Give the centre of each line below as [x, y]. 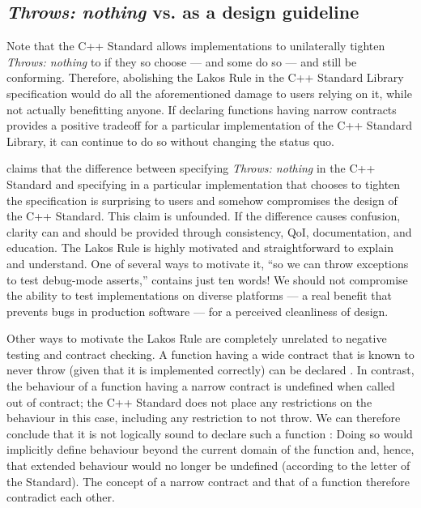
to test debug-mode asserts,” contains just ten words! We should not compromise [207, 279]
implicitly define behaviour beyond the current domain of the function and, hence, [210, 449]
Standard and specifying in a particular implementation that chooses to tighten [204, 184]
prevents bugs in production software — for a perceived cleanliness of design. [198, 311]
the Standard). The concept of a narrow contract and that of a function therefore [208, 481]
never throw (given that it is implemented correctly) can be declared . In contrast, [210, 370]
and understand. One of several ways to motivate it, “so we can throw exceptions [208, 263]
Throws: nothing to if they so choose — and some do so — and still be [182, 61]
